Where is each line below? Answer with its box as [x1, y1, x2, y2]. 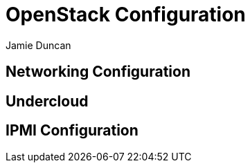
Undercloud [6, 92, 89, 110]
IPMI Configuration [6, 122, 139, 140]
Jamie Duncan [6, 39, 71, 51]
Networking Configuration [6, 63, 190, 81]
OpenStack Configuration [6, 3, 246, 26]
